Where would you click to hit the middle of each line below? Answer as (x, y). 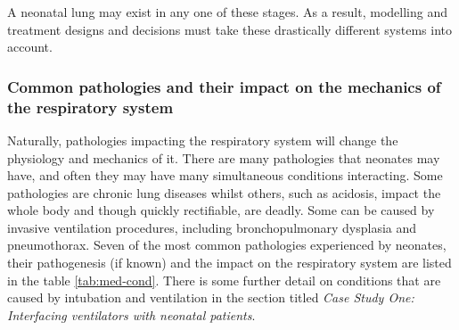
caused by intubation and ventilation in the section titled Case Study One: (211, 297)
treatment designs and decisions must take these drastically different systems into (229, 29)
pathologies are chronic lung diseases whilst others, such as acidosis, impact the (224, 192)
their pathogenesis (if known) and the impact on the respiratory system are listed (229, 263)
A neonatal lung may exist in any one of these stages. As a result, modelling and (227, 12)
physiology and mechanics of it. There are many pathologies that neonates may (224, 157)
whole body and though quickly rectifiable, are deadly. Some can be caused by (221, 210)
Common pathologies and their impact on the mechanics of (224, 86)
